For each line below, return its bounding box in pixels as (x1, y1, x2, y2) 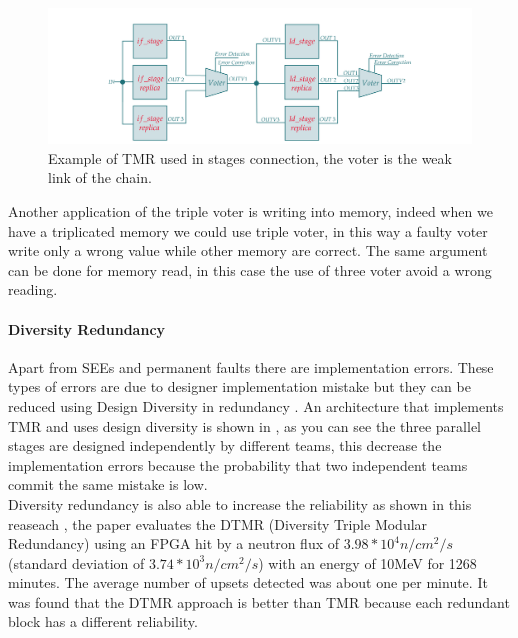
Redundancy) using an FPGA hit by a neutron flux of (8, 533, 340, 554)
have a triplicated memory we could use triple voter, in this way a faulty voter (8, 220, 488, 241)
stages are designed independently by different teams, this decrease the (8, 435, 442, 456)
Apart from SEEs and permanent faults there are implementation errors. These (8, 356, 494, 377)
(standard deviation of (8, 552, 145, 573)
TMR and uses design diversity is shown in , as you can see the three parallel (8, 415, 481, 436)
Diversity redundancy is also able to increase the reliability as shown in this (8, 493, 472, 514)
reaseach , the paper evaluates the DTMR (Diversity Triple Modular (8, 513, 428, 534)
